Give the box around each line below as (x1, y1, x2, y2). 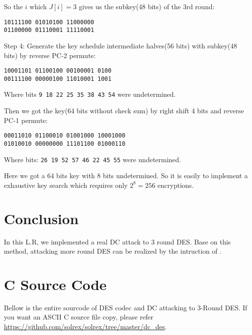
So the (4, 1, 23, 11)
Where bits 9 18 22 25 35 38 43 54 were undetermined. (4, 89, 176, 99)
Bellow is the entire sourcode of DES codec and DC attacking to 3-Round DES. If (4, 302, 248, 312)
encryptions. (157, 180, 194, 190)
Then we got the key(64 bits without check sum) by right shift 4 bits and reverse (4, 106, 244, 116)
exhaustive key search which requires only (4, 180, 128, 190)
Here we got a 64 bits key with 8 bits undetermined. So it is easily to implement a (4, 170, 248, 181)
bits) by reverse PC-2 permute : (4, 50, 96, 60)
